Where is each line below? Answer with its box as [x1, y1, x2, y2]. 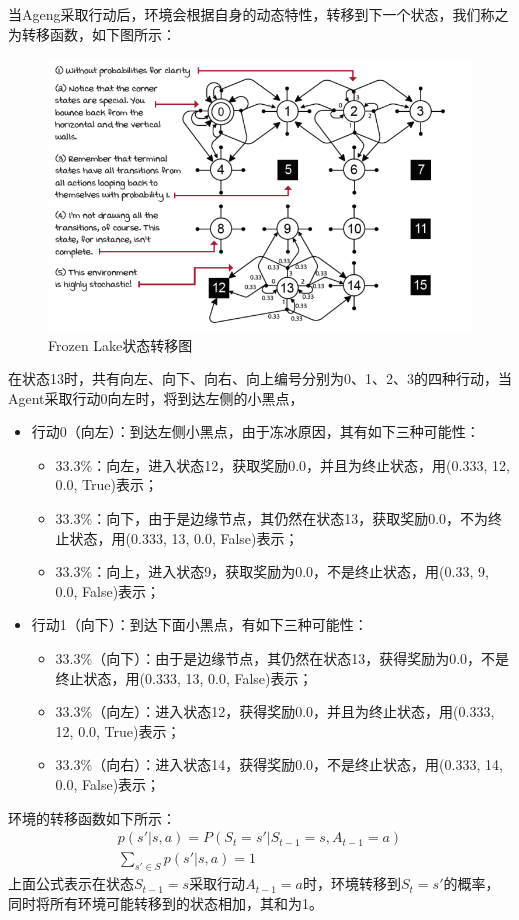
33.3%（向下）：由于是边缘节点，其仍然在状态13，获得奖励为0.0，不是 [55, 648, 510, 669]
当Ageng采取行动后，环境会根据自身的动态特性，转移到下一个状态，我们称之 [8, 4, 509, 24]
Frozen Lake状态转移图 [48, 334, 193, 355]
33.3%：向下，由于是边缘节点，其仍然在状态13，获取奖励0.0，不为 [55, 508, 489, 529]
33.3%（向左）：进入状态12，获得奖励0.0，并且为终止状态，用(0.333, [55, 701, 495, 722]
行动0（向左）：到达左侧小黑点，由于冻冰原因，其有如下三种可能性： [31, 421, 480, 442]
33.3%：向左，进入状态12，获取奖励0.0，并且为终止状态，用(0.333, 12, [55, 454, 510, 475]
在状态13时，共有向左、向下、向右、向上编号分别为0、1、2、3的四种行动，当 [8, 368, 512, 389]
